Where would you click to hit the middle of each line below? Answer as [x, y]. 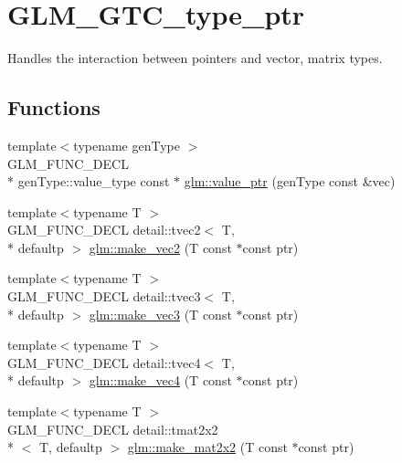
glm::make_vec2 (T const [160, 247]
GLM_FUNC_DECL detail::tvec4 [104, 362]
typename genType [127, 145]
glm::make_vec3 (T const [160, 314]
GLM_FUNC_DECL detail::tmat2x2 [113, 429]
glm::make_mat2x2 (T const [207, 447]
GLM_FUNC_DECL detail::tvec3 [104, 296]
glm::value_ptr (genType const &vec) [290, 181]
